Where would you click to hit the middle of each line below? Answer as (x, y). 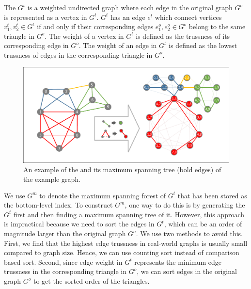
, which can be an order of (203, 224)
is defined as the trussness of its (183, 36)
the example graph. (52, 179)
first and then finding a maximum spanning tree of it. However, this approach (129, 214)
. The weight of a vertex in (84, 36)
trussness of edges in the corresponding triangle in (78, 55)
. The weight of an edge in (118, 45)
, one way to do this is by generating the (185, 205)
